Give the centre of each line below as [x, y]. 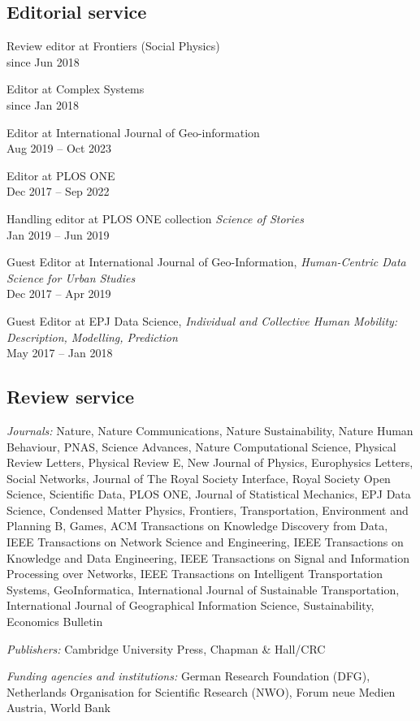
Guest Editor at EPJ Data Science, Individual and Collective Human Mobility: [202, 320]
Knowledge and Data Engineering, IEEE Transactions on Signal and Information [208, 557]
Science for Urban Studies [71, 277]
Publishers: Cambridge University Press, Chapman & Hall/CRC [166, 648]
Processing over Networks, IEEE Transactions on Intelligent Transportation [195, 574]
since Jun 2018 [43, 61]
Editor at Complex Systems [76, 89]
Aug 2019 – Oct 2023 [59, 148]
